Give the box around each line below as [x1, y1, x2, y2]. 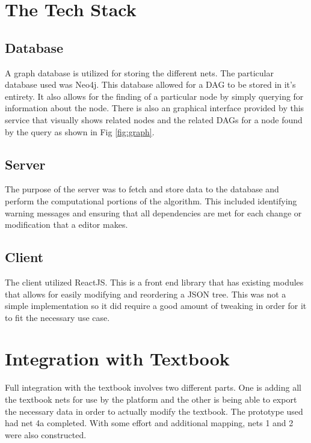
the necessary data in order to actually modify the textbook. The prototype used [5, 405, 303, 417]
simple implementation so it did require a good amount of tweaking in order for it [5, 299, 307, 312]
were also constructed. [5, 428, 87, 441]
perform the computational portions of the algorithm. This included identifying [5, 194, 297, 207]
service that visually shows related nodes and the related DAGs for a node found [5, 113, 303, 126]
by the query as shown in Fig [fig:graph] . [5, 125, 155, 138]
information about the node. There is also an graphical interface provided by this [5, 102, 304, 114]
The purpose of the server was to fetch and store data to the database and [5, 183, 279, 195]
